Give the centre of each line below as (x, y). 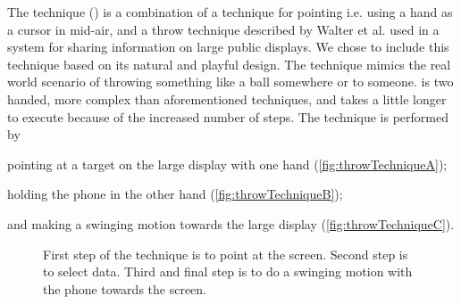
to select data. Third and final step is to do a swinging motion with (228, 271)
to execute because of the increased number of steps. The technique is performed (228, 116)
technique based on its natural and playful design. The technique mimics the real (229, 64)
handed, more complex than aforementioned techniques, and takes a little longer (227, 99)
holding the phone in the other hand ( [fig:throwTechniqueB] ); (175, 194)
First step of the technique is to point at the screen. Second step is (226, 254)
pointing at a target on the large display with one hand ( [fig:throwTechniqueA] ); (227, 164)
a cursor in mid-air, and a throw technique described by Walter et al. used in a (223, 29)
